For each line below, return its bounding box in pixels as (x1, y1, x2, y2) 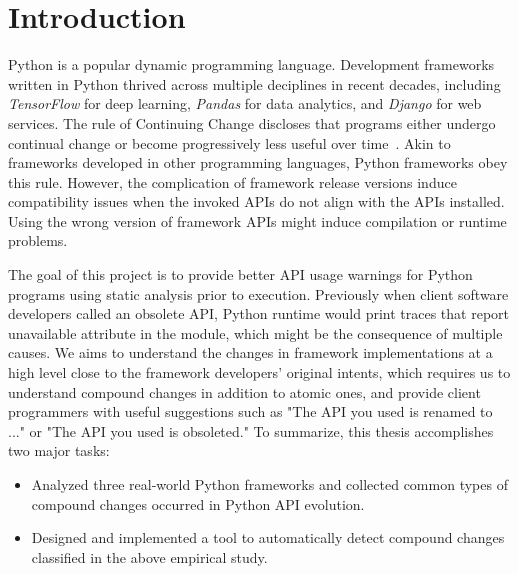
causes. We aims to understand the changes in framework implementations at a (8, 342, 493, 363)
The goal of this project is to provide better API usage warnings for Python (8, 264, 473, 285)
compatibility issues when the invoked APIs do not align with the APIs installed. (8, 191, 505, 212)
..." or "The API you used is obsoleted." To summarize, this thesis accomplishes (8, 420, 494, 441)
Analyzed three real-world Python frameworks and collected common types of (31, 474, 508, 494)
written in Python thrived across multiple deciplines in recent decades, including (8, 73, 501, 94)
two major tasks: (8, 440, 110, 461)
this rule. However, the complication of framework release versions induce (8, 171, 457, 192)
